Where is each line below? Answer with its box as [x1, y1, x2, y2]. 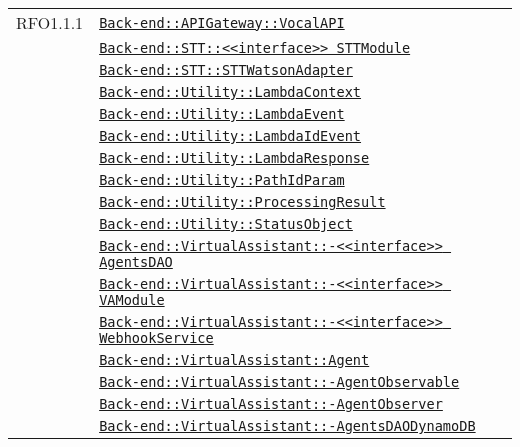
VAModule [99, 292, 165, 308]
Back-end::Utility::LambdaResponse [99, 150, 370, 166]
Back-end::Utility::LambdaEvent [99, 106, 345, 122]
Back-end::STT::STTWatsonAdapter [99, 62, 353, 78]
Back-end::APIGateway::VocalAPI [99, 14, 345, 31]
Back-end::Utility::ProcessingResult [99, 194, 386, 210]
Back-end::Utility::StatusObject [99, 216, 353, 232]
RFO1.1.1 [16, 11, 84, 34]
